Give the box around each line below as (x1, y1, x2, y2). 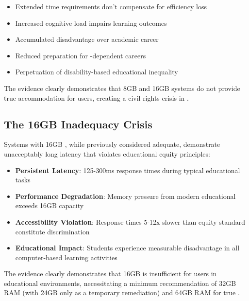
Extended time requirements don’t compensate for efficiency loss (15, 1, 207, 11)
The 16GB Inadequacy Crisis (4, 116, 152, 131)
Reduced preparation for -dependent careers (15, 50, 146, 60)
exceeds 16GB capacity (15, 200, 84, 211)
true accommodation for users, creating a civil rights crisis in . (4, 92, 189, 103)
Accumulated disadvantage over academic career (15, 34, 159, 44)
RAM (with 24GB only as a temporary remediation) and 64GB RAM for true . (4, 287, 240, 298)
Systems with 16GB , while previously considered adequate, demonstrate (4, 139, 220, 149)
